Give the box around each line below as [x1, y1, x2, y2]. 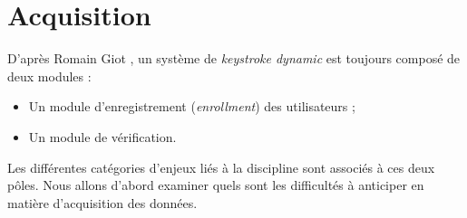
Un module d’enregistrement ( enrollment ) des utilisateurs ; [28, 97, 355, 116]
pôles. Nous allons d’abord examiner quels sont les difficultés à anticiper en [7, 175, 424, 194]
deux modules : [7, 66, 92, 85]
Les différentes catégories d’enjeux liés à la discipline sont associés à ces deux [7, 157, 435, 176]
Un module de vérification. [28, 127, 177, 146]
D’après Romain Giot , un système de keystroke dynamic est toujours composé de [7, 49, 461, 68]
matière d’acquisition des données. [7, 193, 198, 212]
